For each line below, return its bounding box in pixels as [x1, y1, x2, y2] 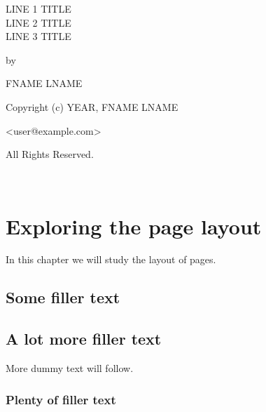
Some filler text [6, 286, 120, 308]
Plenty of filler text [6, 390, 116, 408]
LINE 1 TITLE [6, 1, 71, 15]
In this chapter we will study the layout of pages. [6, 252, 216, 267]
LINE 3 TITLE [6, 29, 71, 44]
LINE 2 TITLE [6, 15, 71, 29]
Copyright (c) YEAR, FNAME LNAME [6, 99, 178, 114]
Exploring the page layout [6, 211, 262, 240]
